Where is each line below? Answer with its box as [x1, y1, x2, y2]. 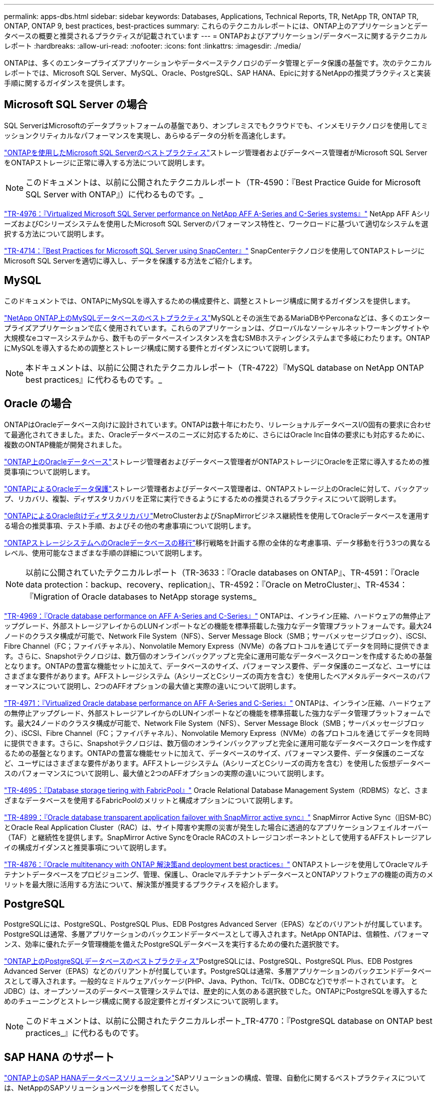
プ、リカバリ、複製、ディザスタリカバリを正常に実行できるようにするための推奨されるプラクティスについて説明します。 [4, 494, 400, 503]
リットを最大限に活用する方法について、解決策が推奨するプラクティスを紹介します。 [4, 880, 282, 889]
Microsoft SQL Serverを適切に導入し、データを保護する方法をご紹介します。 [4, 256, 256, 265]
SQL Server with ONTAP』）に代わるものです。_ [25, 189, 203, 199]
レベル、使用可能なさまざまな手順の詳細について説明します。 [4, 548, 206, 557]
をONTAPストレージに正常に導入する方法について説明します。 [4, 158, 209, 167]
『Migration [25, 591, 69, 602]
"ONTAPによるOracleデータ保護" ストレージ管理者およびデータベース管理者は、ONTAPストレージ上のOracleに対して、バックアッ [4, 484, 429, 493]
